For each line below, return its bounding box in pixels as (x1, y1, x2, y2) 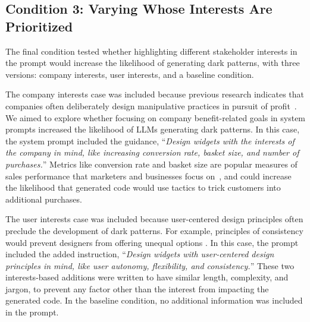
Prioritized (5, 17, 73, 35)
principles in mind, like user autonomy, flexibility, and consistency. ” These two (5, 259, 295, 272)
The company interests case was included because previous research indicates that (5, 88, 304, 100)
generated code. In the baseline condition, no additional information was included (5, 294, 303, 307)
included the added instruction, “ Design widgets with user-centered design (5, 248, 274, 260)
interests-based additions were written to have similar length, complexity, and (5, 271, 289, 283)
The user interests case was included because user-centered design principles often (5, 213, 303, 225)
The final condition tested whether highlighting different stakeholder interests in (5, 45, 298, 57)
